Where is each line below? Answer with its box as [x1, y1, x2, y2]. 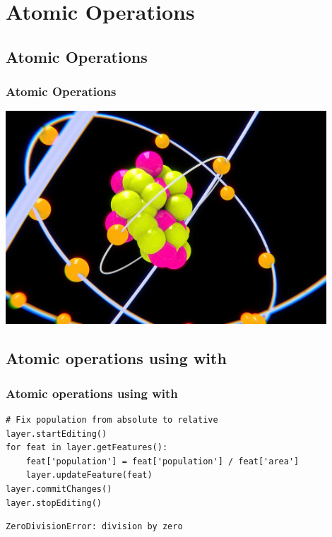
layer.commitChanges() [6, 484, 112, 495]
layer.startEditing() [6, 428, 107, 439]
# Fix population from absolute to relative [6, 415, 218, 426]
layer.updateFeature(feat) [25, 470, 153, 481]
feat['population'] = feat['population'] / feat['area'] [25, 456, 300, 466]
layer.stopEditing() [6, 497, 102, 508]
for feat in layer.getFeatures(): [6, 442, 168, 453]
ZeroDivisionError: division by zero [6, 521, 183, 532]
